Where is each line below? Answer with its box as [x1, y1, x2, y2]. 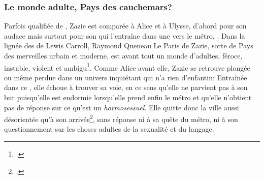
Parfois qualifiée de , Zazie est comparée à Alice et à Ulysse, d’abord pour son [4, 20, 247, 31]
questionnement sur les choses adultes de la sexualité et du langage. [4, 124, 214, 134]
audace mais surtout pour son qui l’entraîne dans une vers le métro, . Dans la [4, 30, 245, 41]
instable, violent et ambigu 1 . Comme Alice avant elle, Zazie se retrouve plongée [4, 61, 250, 73]
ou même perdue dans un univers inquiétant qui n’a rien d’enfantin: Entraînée [4, 72, 247, 82]
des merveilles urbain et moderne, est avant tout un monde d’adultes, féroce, [4, 50, 243, 61]
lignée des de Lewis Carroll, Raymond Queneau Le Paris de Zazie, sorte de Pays [4, 40, 253, 51]
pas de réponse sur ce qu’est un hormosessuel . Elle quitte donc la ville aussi [4, 102, 239, 112]
